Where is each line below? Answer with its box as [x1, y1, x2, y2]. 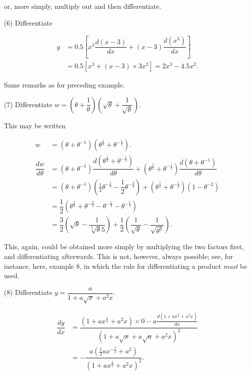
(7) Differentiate [4, 99, 52, 109]
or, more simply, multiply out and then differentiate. [4, 1, 161, 11]
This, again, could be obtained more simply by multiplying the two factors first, [4, 241, 244, 252]
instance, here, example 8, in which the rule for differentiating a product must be [4, 260, 247, 271]
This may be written [4, 120, 66, 130]
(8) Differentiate [4, 287, 52, 297]
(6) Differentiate [4, 17, 52, 28]
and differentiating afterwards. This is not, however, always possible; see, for [4, 251, 233, 261]
